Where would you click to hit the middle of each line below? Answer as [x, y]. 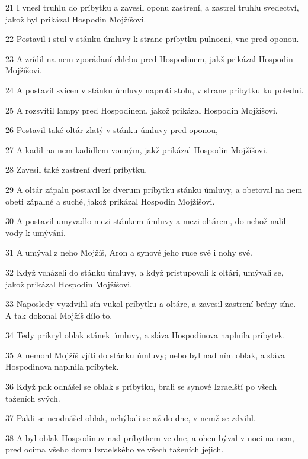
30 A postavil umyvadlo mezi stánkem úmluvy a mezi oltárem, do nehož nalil [146, 221]
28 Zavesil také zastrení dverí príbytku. [76, 169]
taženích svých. [33, 398]
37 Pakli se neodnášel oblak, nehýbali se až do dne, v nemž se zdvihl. [131, 418]
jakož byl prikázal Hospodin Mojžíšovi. [76, 19]
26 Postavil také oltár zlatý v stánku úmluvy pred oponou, [112, 130]
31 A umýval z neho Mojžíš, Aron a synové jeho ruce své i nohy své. [129, 252]
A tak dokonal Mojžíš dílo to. [59, 315]
